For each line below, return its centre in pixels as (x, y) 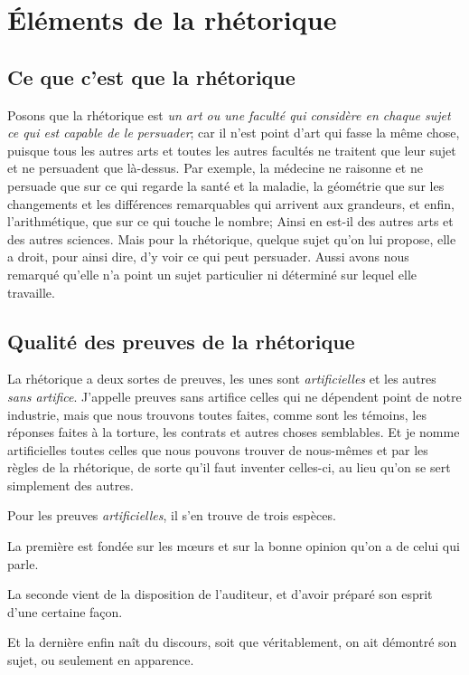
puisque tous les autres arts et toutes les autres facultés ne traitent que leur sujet (232, 150)
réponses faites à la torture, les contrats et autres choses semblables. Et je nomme (234, 432)
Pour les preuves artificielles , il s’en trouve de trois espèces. (172, 515)
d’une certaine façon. (65, 611)
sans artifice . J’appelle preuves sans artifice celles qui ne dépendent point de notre (234, 396)
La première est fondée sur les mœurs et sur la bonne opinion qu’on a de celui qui (234, 546)
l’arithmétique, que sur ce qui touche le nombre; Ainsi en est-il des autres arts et (230, 221)
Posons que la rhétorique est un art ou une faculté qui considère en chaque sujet (229, 114)
